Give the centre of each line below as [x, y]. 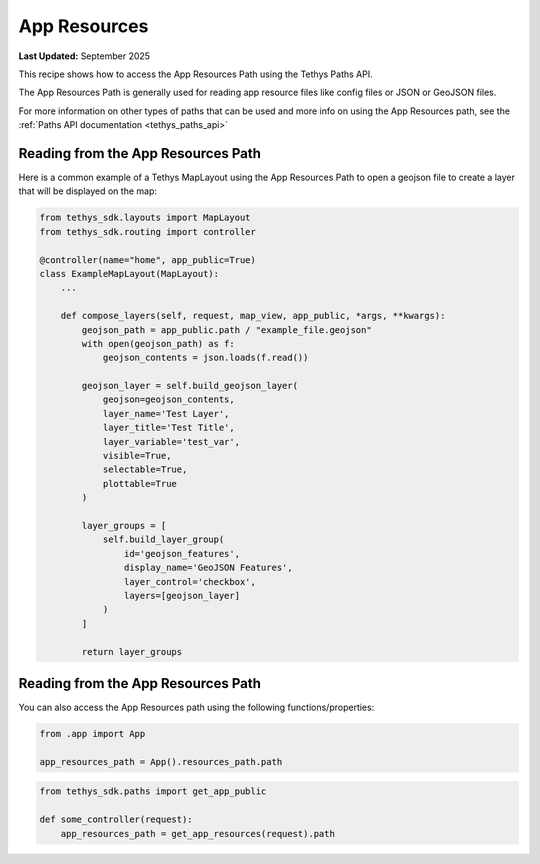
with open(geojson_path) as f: [158, 343]
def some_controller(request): [116, 819]
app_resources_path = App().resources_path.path [161, 761]
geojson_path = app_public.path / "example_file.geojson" [226, 329]
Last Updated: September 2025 [84, 56]
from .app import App [92, 733]
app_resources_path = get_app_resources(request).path [197, 833]
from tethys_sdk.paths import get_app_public [153, 791]
